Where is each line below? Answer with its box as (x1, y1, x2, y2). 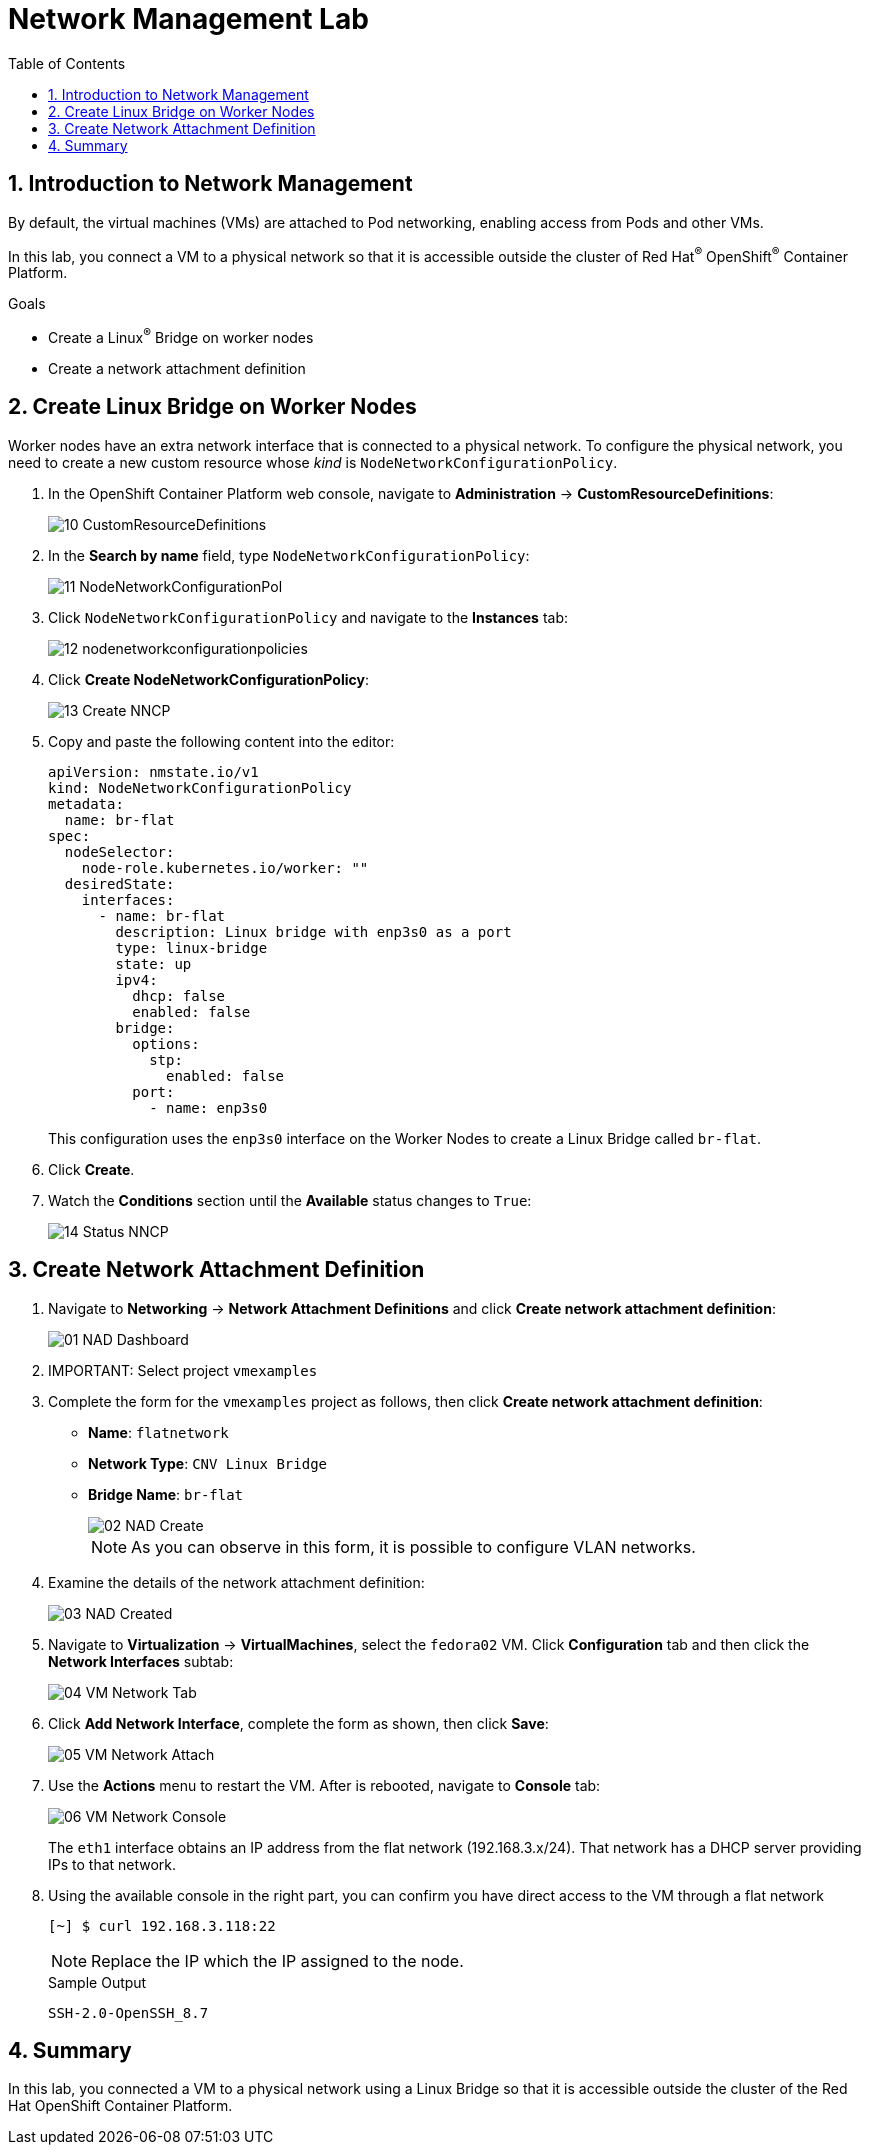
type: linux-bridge (115, 939, 268, 956)
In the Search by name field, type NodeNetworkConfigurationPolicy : (48, 546, 530, 564)
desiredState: (64, 875, 175, 892)
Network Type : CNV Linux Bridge (88, 1454, 327, 1472)
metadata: (48, 795, 124, 812)
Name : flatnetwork (88, 1423, 229, 1441)
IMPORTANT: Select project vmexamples (48, 1361, 318, 1379)
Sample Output (48, 1973, 147, 1991)
